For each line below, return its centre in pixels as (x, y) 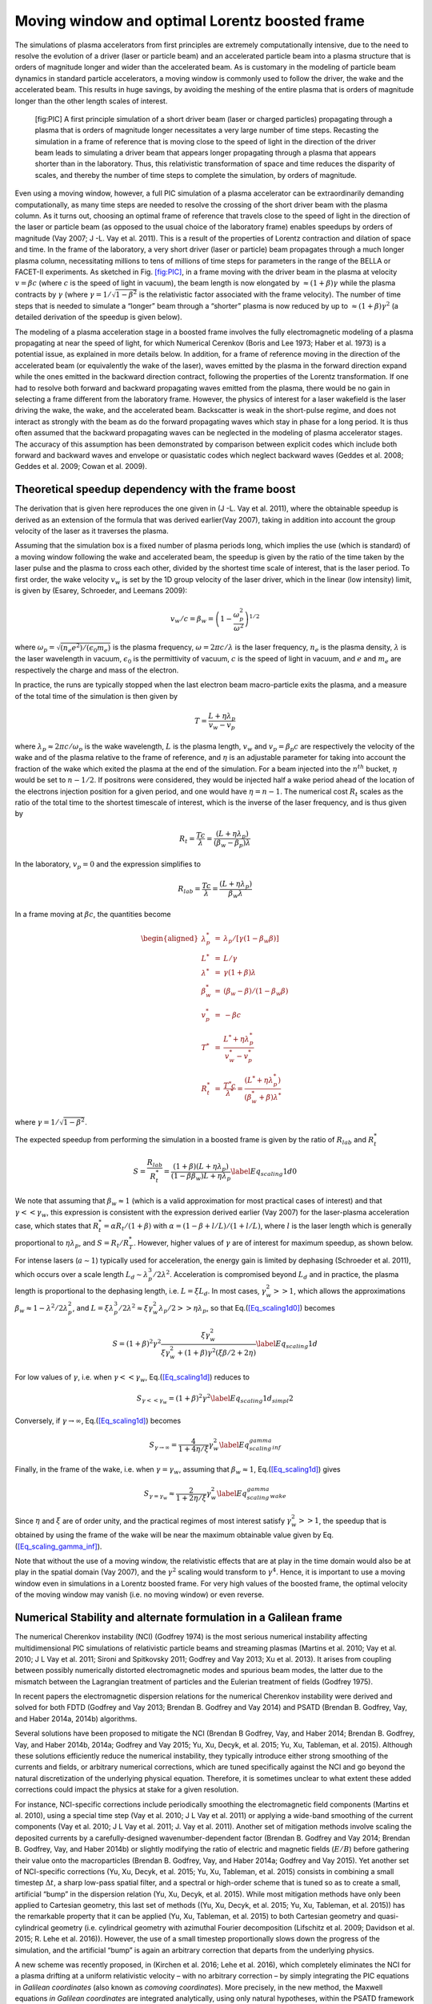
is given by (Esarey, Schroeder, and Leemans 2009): (101, 590)
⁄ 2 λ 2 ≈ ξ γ (136, 1307)
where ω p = (35, 648)
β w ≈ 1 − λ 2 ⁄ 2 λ (41, 1309)
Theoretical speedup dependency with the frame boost (155, 489)
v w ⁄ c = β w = (192, 620)
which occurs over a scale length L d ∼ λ (82, 1275)
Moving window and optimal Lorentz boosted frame (190, 21)
